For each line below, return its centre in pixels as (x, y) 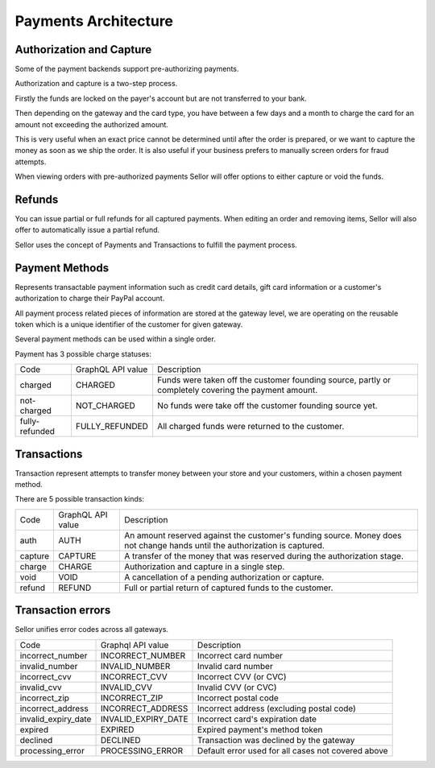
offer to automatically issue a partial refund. (87, 230)
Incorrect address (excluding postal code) (277, 708)
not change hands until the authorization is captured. (224, 545)
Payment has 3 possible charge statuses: (83, 353)
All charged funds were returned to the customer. (251, 427)
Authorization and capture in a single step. (204, 566)
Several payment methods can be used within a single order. (116, 339)
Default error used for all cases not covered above (293, 750)
